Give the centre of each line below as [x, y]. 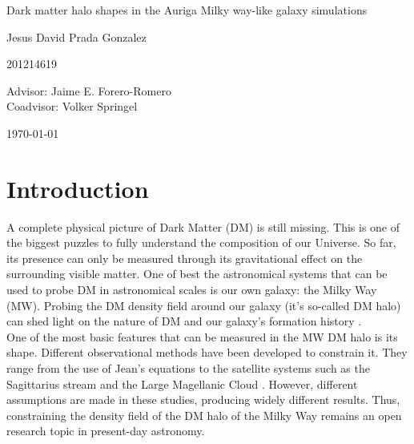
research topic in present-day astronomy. [106, 431]
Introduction [78, 188]
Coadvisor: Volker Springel [72, 106]
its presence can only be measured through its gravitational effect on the [185, 258]
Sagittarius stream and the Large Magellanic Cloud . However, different [182, 383]
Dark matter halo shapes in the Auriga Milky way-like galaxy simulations [187, 10]
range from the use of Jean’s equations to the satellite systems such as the [188, 368]
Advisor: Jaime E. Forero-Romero [89, 90]
